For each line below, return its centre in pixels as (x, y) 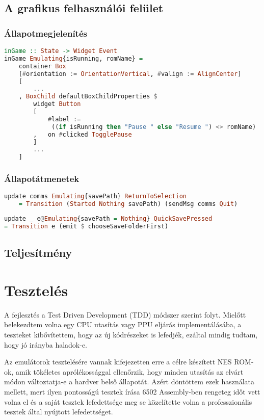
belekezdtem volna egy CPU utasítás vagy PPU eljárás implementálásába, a (123, 324)
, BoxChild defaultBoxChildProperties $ (88, 97)
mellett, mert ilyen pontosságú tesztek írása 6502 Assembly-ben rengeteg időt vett (132, 391)
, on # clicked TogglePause (83, 134)
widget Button (57, 104)
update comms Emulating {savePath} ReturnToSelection (95, 196)
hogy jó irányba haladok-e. (46, 344)
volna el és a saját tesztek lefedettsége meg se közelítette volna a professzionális (128, 401)
